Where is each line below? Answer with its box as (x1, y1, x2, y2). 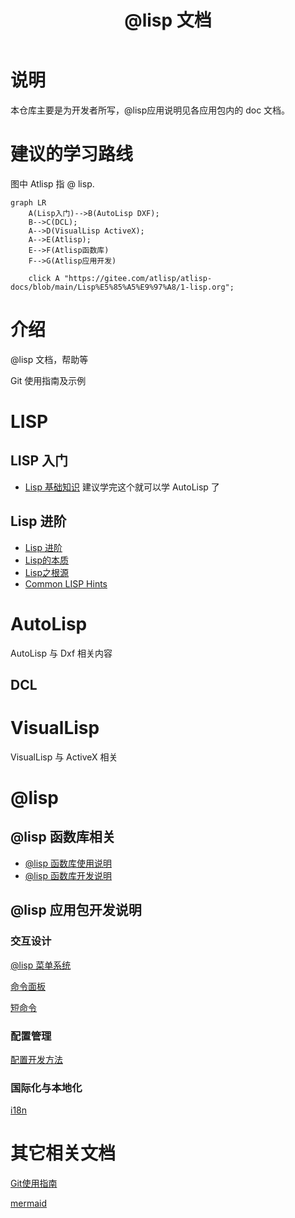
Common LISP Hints (24, 577, 108, 590)
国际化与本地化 (10, 1081, 83, 1095)
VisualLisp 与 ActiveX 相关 (10, 751, 118, 763)
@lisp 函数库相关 (10, 829, 116, 846)
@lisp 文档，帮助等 (10, 353, 89, 365)
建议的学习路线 (10, 143, 134, 166)
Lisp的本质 (24, 554, 70, 566)
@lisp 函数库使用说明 (24, 857, 112, 869)
